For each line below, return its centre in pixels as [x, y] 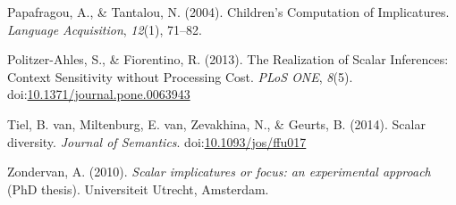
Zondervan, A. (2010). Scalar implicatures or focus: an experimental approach [219, 172]
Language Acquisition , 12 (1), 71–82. [105, 29]
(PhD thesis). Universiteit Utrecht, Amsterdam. [138, 189]
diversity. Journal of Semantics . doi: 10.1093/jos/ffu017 [157, 141]
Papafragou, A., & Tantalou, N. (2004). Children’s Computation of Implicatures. [228, 12]
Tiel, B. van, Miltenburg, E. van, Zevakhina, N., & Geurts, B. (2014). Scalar [216, 123]
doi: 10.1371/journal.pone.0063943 [99, 94]
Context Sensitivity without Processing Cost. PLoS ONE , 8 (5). [180, 76]
